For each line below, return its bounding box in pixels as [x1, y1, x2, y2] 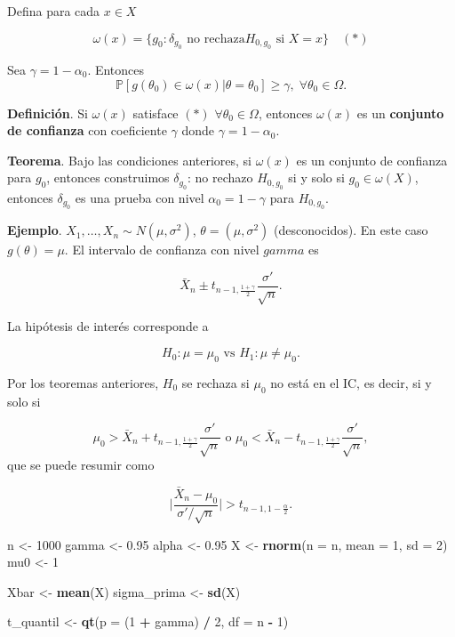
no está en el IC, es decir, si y [270, 374, 432, 391]
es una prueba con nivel [75, 188, 204, 206]
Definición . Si [7, 103, 88, 122]
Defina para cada [7, 2, 100, 20]
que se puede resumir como [7, 456, 155, 474]
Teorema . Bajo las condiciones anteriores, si [7, 150, 251, 169]
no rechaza [187, 32, 245, 45]
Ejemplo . [7, 221, 62, 239]
